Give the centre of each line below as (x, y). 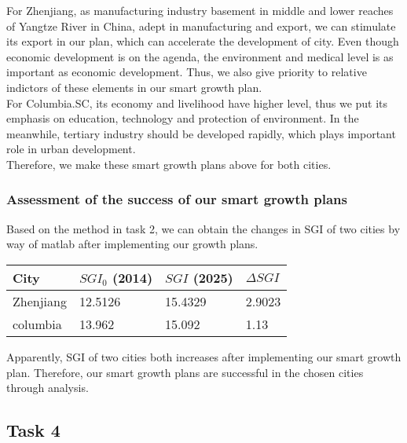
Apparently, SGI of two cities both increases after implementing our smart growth (204, 356)
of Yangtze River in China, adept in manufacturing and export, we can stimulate (201, 26)
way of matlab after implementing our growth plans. (132, 244)
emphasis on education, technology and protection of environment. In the (183, 118)
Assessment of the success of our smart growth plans (177, 199)
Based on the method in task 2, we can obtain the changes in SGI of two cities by (203, 228)
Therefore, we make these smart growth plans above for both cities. (169, 164)
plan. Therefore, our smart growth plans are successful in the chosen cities (185, 372)
